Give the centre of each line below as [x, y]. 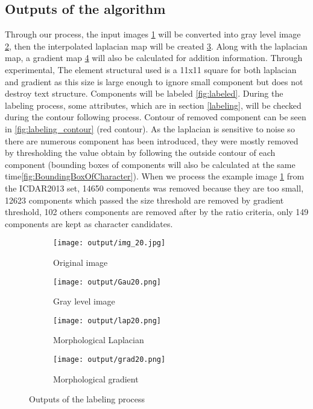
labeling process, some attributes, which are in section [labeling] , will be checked [153, 105]
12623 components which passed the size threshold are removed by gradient [144, 200]
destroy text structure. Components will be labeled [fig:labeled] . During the [144, 93]
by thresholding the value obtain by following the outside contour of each [140, 153]
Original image [81, 262]
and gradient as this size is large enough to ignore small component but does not [154, 81]
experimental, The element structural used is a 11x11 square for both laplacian [151, 69]
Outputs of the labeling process [87, 399]
